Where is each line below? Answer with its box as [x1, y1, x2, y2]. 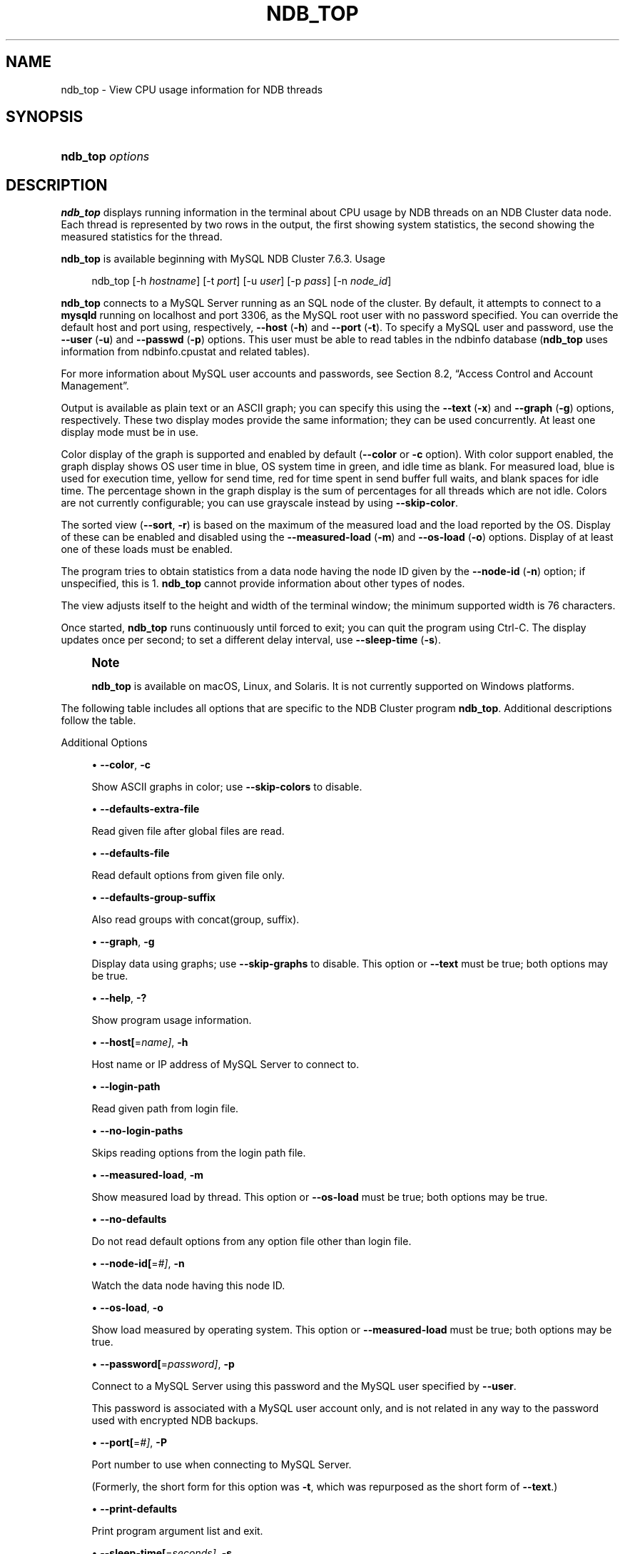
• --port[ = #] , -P [91, 1436, 167, 1449]
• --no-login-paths [91, 1124, 183, 1137]
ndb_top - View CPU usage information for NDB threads [61, 83, 323, 96]
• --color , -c [91, 758, 151, 771]
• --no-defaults [91, 1213, 167, 1226]
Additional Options [61, 736, 148, 749]
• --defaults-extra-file [91, 803, 200, 816]
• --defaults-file [91, 847, 170, 860]
